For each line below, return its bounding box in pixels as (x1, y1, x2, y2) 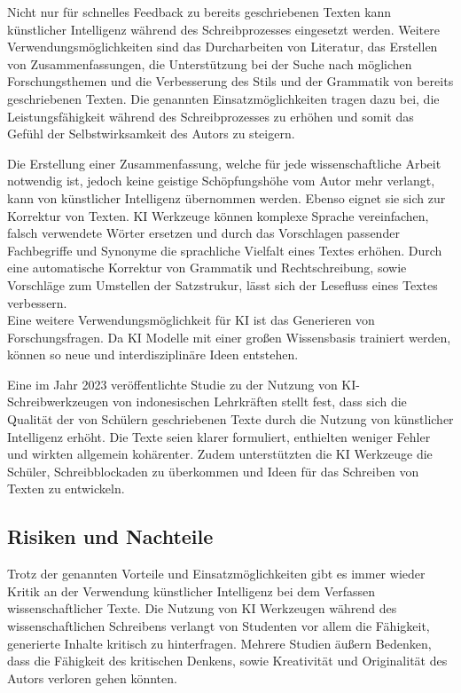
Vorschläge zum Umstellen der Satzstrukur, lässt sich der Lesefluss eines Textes (7, 275, 438, 294)
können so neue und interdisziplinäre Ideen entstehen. (7, 345, 299, 364)
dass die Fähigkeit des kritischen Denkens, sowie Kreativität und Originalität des (7, 651, 448, 670)
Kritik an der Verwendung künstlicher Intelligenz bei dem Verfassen (7, 581, 376, 600)
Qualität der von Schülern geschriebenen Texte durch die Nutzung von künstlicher (7, 410, 454, 429)
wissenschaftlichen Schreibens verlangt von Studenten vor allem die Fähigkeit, (7, 617, 430, 635)
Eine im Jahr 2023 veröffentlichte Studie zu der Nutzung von (7, 374, 338, 393)
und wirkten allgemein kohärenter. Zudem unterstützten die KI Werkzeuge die (7, 445, 433, 463)
